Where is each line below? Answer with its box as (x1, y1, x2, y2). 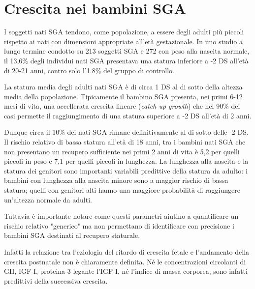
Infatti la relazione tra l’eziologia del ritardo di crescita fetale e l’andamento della (4, 247, 250, 257)
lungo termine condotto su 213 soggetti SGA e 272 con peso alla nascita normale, (4, 46, 250, 56)
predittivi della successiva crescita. (4, 275, 108, 286)
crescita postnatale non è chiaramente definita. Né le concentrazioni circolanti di (4, 256, 246, 266)
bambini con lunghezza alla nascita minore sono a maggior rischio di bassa (4, 175, 228, 185)
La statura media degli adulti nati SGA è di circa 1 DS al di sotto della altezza (4, 82, 243, 92)
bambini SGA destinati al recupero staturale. (4, 230, 140, 240)
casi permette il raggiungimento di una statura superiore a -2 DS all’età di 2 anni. (4, 110, 252, 120)
